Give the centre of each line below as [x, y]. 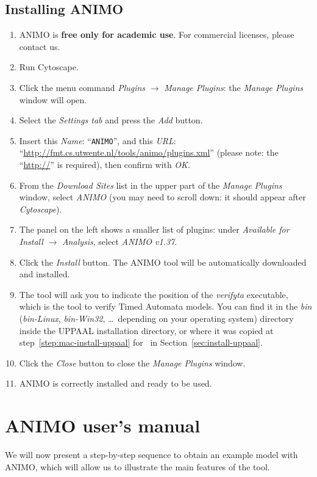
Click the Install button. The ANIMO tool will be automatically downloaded [163, 262]
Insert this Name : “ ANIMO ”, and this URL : [98, 140]
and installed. [45, 274]
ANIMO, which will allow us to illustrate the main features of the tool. [137, 466]
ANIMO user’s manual [103, 425]
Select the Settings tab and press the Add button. [111, 120]
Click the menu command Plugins [82, 87]
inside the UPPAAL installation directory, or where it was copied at [146, 330]
